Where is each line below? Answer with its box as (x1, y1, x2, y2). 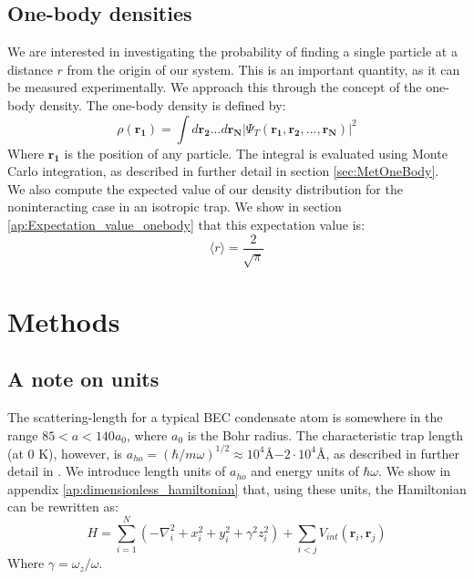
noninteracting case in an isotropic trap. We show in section (7, 197, 342, 216)
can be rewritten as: (7, 497, 118, 516)
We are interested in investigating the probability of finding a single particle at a (7, 42, 458, 61)
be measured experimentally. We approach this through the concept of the (7, 78, 422, 97)
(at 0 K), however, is (7, 443, 123, 462)
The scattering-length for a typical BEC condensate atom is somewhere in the (7, 407, 443, 426)
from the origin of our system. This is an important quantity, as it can (67, 59, 460, 78)
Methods (7, 302, 120, 339)
